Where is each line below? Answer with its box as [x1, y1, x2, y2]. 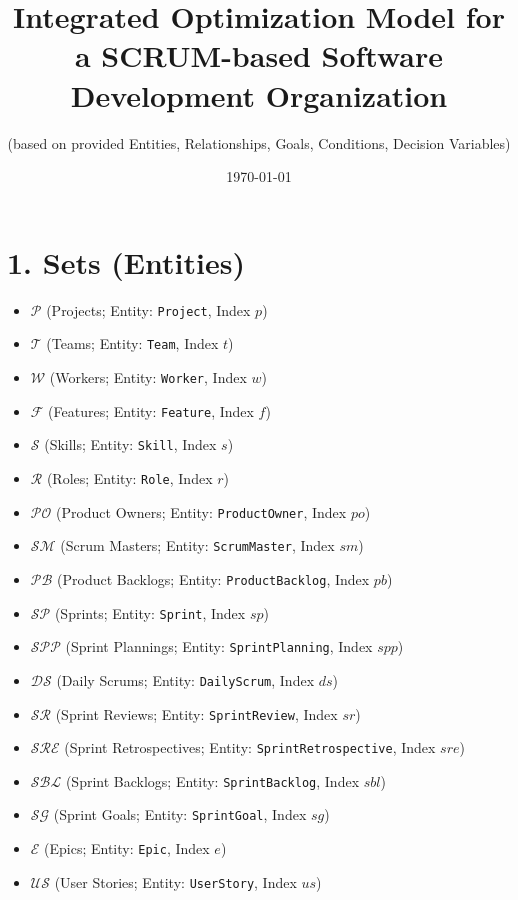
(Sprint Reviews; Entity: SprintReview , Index [55, 703, 338, 724]
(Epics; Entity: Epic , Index [44, 838, 210, 859]
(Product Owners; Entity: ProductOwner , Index [55, 501, 347, 522]
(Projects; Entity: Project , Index [46, 299, 251, 320]
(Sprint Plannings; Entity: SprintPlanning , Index [65, 636, 373, 657]
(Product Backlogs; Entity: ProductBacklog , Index [57, 568, 370, 589]
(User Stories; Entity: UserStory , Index [54, 871, 297, 892]
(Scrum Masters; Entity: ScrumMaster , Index [60, 535, 335, 556]
